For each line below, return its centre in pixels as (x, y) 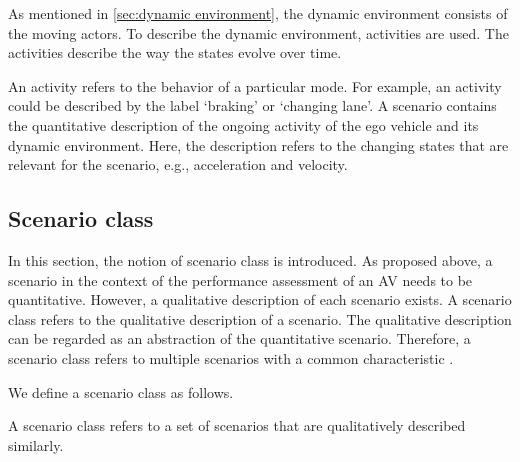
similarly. (36, 444)
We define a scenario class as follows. (121, 391)
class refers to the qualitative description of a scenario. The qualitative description (260, 318)
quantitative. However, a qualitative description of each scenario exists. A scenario (260, 299)
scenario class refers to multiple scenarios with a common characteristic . (231, 357)
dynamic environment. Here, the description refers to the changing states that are (258, 144)
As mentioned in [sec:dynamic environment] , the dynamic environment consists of (258, 13)
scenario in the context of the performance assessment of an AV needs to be (240, 279)
